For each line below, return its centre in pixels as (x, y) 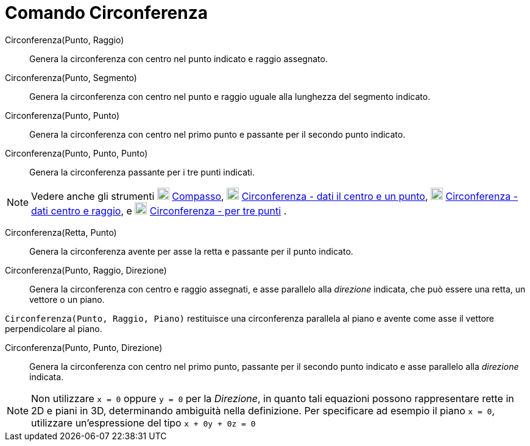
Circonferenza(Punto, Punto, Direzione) (84, 347)
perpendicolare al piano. (54, 328)
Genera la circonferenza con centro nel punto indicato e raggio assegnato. (178, 58)
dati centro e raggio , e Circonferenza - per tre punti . (159, 211)
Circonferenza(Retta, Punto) (61, 232)
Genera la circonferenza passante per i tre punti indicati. (142, 172)
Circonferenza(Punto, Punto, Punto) (76, 153)
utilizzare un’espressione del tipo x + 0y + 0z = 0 (143, 423)
